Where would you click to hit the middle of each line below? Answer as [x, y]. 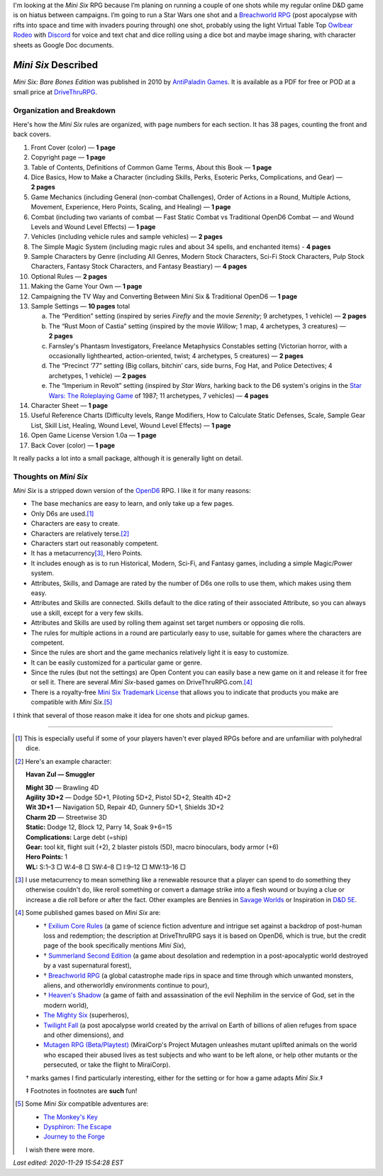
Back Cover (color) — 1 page [73, 445]
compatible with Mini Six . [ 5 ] [72, 702]
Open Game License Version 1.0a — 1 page [94, 436]
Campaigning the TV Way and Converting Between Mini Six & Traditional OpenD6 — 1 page [164, 296]
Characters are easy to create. [75, 523]
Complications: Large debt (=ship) [77, 837]
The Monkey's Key [71, 1116]
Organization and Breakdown [65, 110]
